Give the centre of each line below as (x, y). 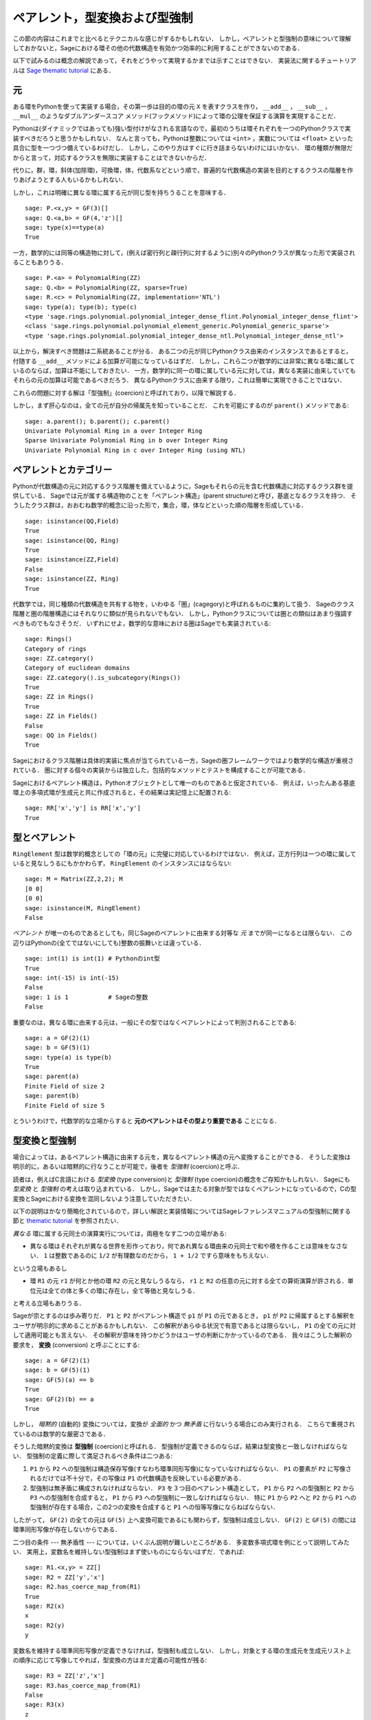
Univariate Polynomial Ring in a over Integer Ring (114, 431)
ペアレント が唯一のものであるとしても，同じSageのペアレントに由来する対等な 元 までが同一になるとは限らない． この (182, 933)
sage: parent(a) (52, 1076)
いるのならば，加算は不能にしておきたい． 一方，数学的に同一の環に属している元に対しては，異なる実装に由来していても (184, 370)
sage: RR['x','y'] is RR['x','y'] (83, 808)
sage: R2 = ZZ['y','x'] (65, 1577)
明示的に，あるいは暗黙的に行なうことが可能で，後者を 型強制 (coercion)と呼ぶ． (128, 1167)
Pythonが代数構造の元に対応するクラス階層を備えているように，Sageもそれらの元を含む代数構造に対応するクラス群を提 (183, 486)
